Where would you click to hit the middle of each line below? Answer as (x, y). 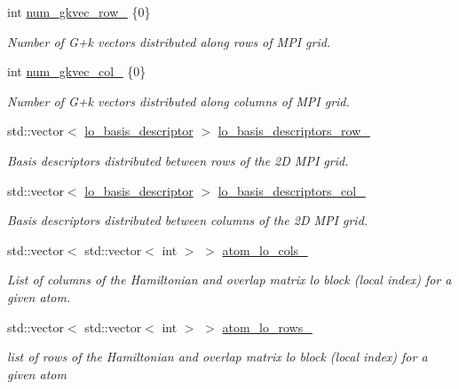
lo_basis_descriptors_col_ (292, 190)
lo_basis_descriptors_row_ (294, 131)
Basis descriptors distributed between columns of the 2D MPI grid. (188, 220)
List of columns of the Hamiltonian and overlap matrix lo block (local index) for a (229, 280)
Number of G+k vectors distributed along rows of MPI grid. (169, 41)
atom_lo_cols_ (265, 249)
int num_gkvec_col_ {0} (77, 71)
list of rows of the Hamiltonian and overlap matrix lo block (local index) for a (218, 357)
